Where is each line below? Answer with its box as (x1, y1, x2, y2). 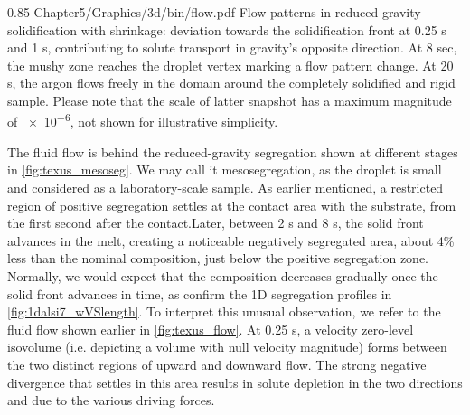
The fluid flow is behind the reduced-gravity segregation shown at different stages (7, 142, 458, 161)
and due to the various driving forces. (7, 391, 215, 410)
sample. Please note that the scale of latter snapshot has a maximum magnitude (7, 90, 452, 109)
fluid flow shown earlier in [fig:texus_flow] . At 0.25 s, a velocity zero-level (7, 319, 414, 338)
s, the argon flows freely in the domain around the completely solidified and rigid (7, 73, 456, 92)
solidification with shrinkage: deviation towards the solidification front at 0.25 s (7, 20, 446, 39)
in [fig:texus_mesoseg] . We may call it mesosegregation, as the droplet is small (7, 160, 442, 179)
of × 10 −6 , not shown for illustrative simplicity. (7, 109, 278, 131)
